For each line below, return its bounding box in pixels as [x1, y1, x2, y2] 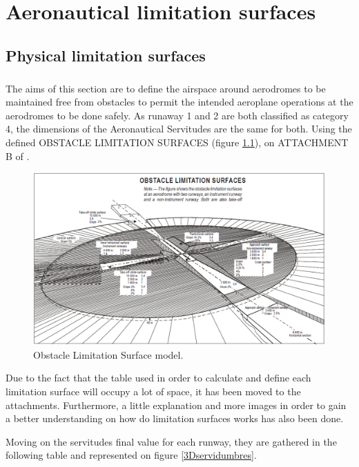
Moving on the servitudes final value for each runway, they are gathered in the [6, 434, 337, 448]
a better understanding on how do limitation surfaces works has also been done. [6, 411, 344, 426]
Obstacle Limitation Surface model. [33, 347, 184, 361]
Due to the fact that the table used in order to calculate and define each [6, 370, 311, 385]
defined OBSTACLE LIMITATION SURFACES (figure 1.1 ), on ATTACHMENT [6, 135, 349, 149]
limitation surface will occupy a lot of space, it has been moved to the [6, 384, 301, 398]
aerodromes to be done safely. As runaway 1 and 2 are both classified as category [6, 108, 349, 122]
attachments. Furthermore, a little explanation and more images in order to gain [6, 397, 347, 412]
